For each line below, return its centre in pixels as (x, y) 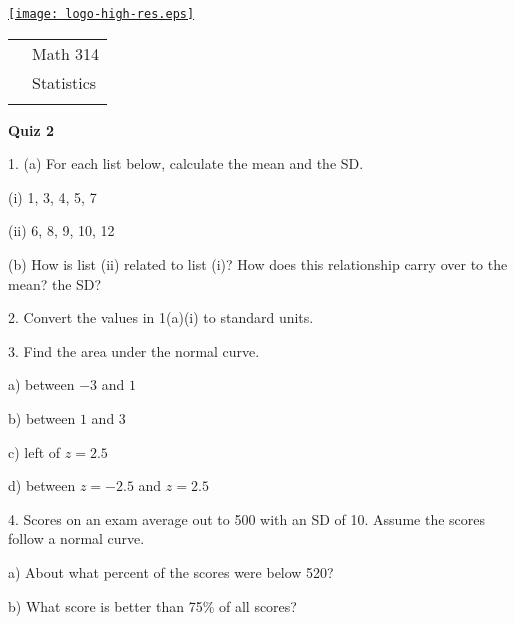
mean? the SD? (55, 283)
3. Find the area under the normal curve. (134, 350)
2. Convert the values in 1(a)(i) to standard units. (161, 317)
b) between (42, 418)
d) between (42, 485)
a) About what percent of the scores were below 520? (171, 571)
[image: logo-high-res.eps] (101, 14)
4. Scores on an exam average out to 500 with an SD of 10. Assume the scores (247, 518)
